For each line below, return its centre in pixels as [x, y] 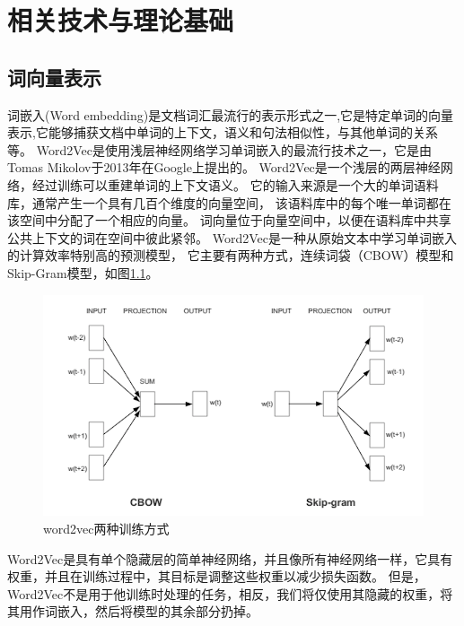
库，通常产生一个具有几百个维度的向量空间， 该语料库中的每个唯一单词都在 [229, 202]
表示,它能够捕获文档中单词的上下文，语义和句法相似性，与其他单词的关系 [223, 132]
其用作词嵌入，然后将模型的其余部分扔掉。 [133, 611]
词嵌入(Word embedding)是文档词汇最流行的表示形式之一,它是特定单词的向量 [231, 114]
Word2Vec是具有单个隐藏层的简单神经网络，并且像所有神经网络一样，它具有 [230, 558]
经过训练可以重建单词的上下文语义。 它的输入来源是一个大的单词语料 [235, 184]
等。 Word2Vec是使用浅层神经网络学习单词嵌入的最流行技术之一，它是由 [219, 149]
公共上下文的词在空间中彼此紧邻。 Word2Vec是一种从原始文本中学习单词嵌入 [232, 237]
